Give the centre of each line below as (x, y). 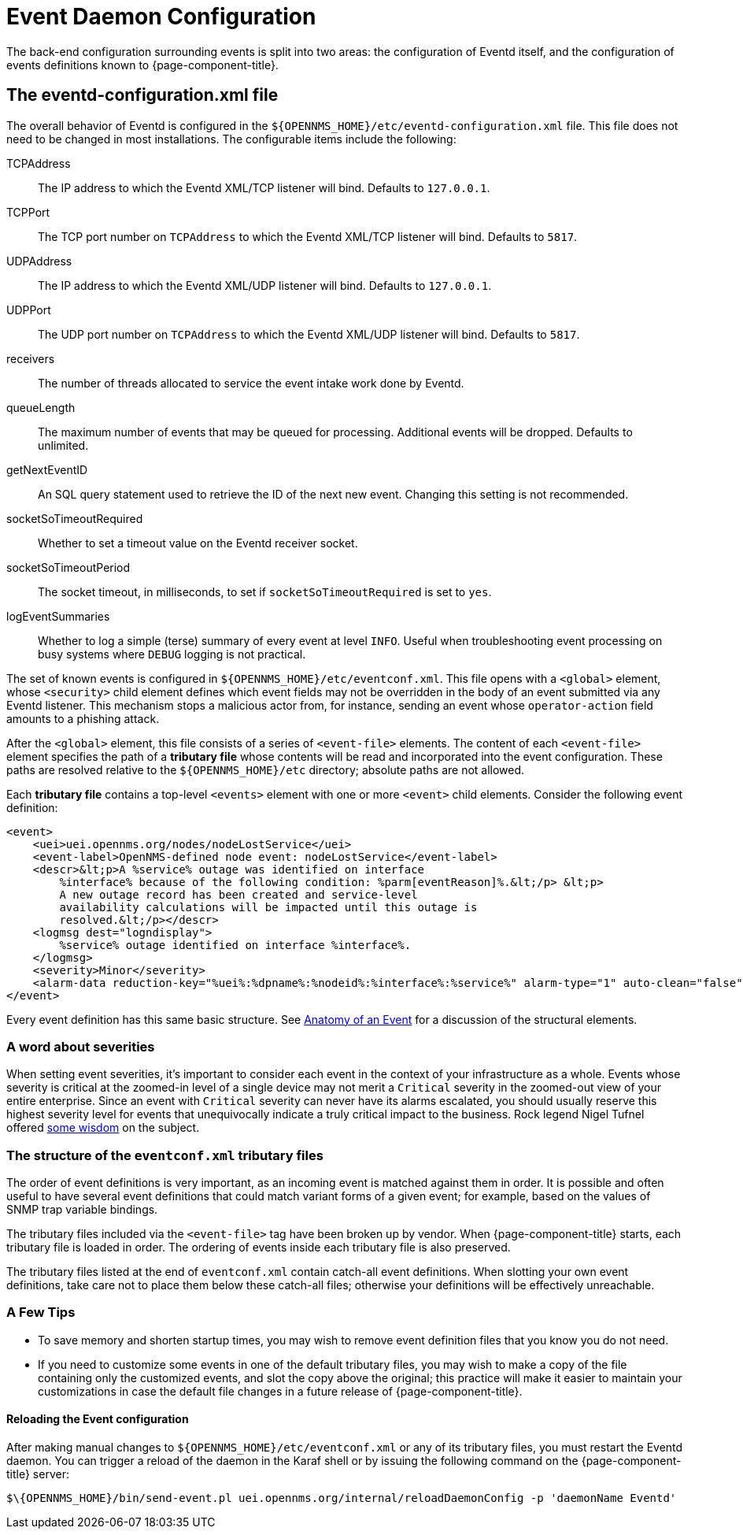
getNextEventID (47, 469)
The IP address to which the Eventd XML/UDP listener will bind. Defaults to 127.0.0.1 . (265, 285)
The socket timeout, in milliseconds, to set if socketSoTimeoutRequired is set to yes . (265, 591)
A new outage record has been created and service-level (238, 894)
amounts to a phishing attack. (83, 718)
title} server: (38, 1474)
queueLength (41, 407)
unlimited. (63, 445)
